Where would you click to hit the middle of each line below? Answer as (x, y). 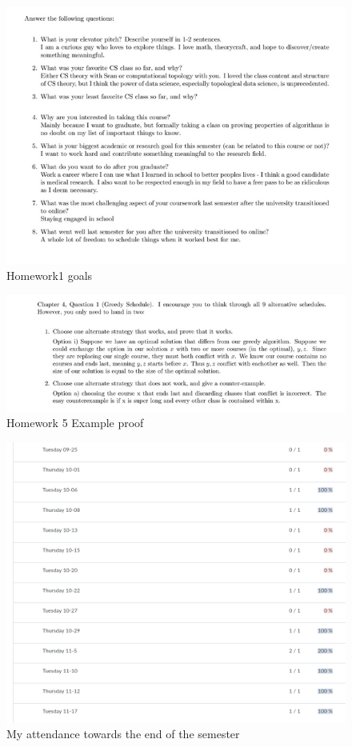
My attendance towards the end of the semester (123, 734)
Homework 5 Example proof (75, 423)
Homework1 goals (50, 276)
